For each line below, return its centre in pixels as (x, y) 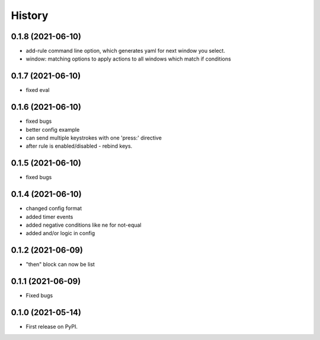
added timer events (49, 217)
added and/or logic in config (60, 233)
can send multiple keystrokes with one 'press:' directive (94, 138)
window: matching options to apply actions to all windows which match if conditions (128, 59)
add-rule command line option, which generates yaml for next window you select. (125, 51)
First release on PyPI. (52, 327)
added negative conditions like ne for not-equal (84, 225)
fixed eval (38, 90)
